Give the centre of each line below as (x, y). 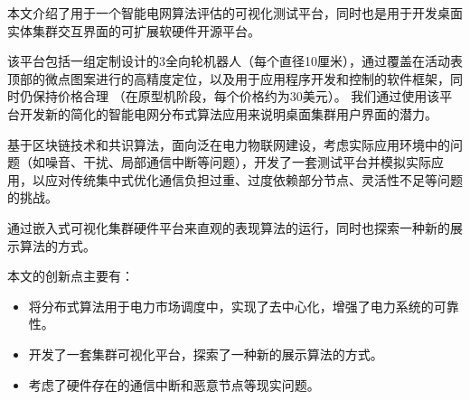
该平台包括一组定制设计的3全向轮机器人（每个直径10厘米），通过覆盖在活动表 (235, 61)
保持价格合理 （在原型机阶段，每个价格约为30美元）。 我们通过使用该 (236, 96)
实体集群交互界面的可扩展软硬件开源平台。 (134, 30)
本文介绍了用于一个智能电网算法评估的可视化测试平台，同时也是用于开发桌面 (235, 13)
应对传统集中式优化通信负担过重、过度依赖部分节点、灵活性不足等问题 (254, 179)
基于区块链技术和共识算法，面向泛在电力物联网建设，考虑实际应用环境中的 (229, 144)
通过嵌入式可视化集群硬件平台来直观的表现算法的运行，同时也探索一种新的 (229, 227)
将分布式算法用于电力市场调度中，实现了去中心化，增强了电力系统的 (231, 306)
